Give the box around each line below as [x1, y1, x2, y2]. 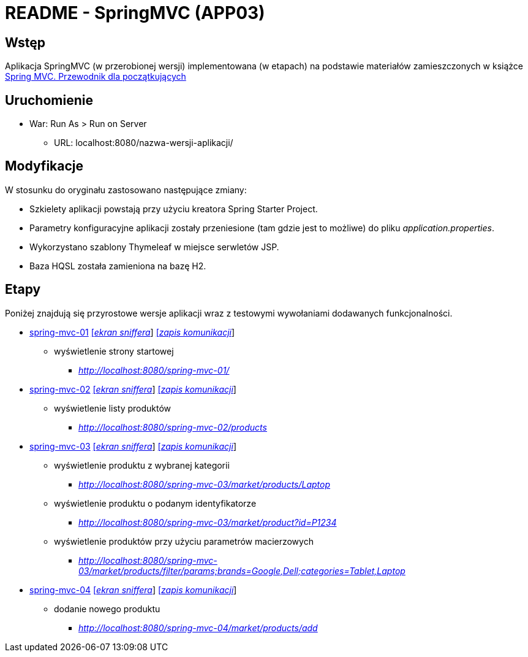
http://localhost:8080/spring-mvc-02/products [78, 421, 267, 432]
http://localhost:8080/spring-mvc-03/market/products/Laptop [78, 478, 331, 490]
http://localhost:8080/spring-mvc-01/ [78, 364, 230, 375]
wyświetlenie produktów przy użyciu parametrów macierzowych [54, 536, 314, 547]
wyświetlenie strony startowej [54, 345, 174, 356]
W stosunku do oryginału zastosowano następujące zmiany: [5, 184, 247, 195]
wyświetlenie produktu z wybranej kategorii [54, 459, 230, 471]
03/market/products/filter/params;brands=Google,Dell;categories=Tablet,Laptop [78, 565, 405, 576]
